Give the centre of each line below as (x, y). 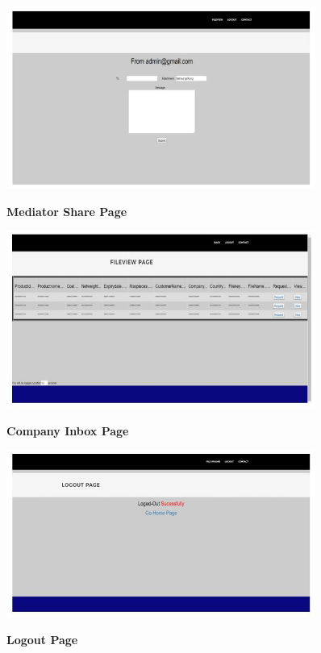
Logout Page (42, 639)
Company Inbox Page (68, 430)
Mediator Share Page (67, 211)
